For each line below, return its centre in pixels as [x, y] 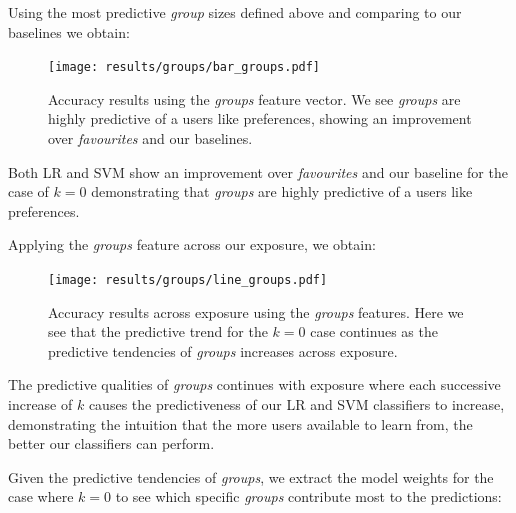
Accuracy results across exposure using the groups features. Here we [256, 311]
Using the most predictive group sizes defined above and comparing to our [235, 12]
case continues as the [374, 331]
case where [41, 496]
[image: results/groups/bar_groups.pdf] [184, 67]
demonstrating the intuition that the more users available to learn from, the [240, 423]
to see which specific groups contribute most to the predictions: [308, 496]
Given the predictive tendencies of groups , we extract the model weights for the [251, 476]
